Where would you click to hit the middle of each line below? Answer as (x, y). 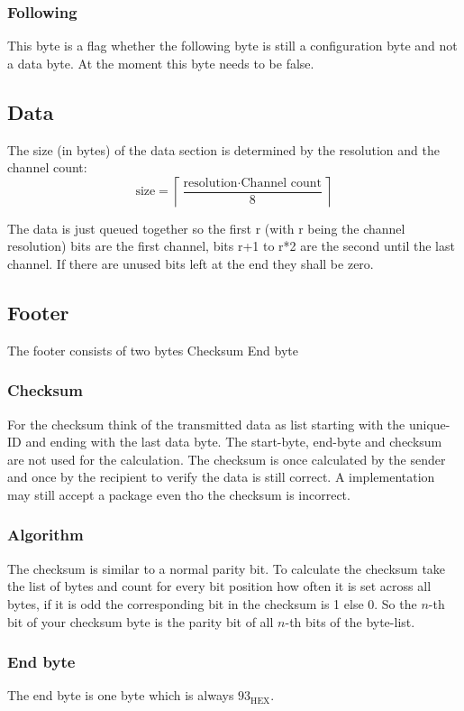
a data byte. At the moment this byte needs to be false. (161, 63)
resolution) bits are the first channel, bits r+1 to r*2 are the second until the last (231, 246)
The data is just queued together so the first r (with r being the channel (206, 228)
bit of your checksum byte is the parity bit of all (141, 621)
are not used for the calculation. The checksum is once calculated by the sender (227, 459)
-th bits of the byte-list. (350, 621)
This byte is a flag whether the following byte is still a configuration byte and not (232, 46)
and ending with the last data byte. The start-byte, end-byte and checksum (234, 442)
